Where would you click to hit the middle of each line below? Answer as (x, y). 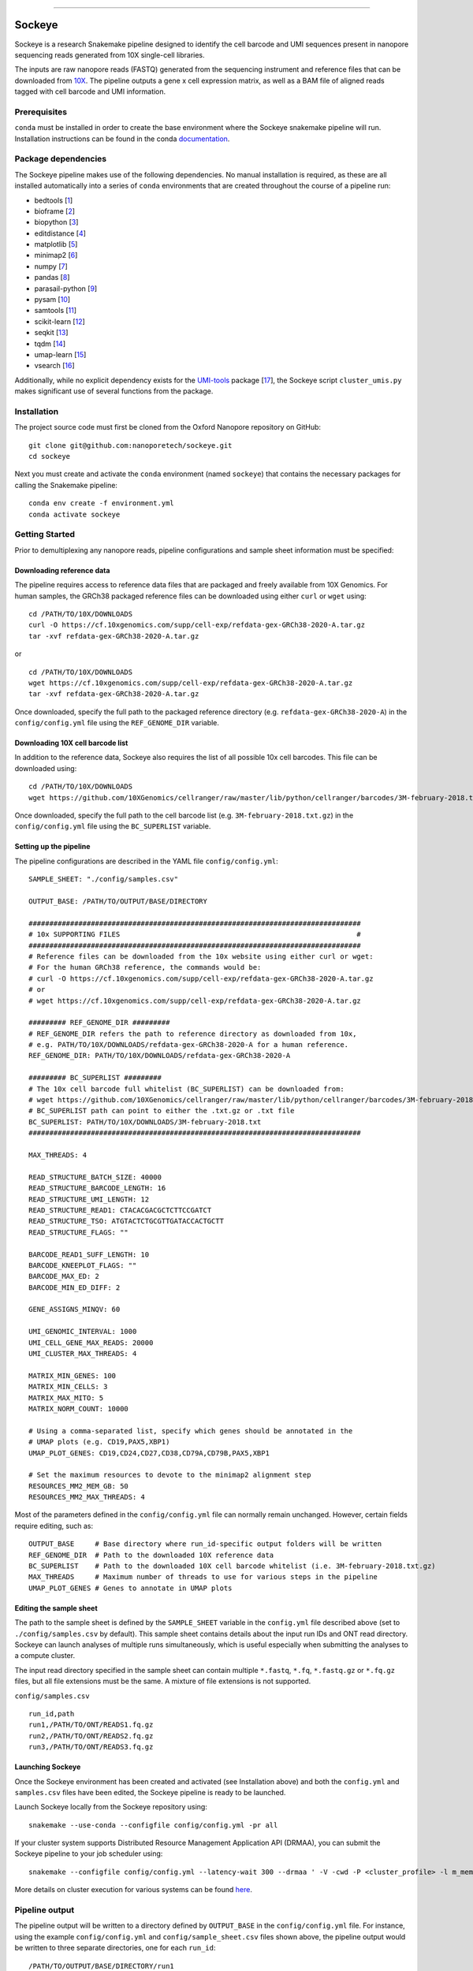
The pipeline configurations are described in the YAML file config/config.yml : (147, 861)
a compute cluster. (45, 1656)
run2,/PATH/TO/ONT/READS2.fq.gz (91, 1736)
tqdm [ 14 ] (50, 344)
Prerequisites (41, 112)
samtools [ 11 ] (56, 311)
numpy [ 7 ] (51, 266)
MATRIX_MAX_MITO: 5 (66, 1398)
